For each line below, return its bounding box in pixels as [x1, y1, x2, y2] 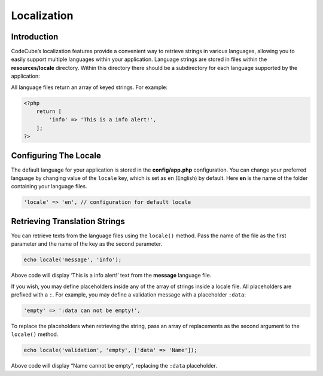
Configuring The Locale [11, 150, 101, 161]
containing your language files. [11, 183, 87, 190]
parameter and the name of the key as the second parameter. [11, 240, 163, 247]
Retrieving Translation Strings [11, 216, 125, 227]
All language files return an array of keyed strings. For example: [11, 84, 167, 91]
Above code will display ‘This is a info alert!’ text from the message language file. [11, 272, 212, 279]
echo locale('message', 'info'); [23, 256, 122, 263]
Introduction [11, 32, 59, 42]
